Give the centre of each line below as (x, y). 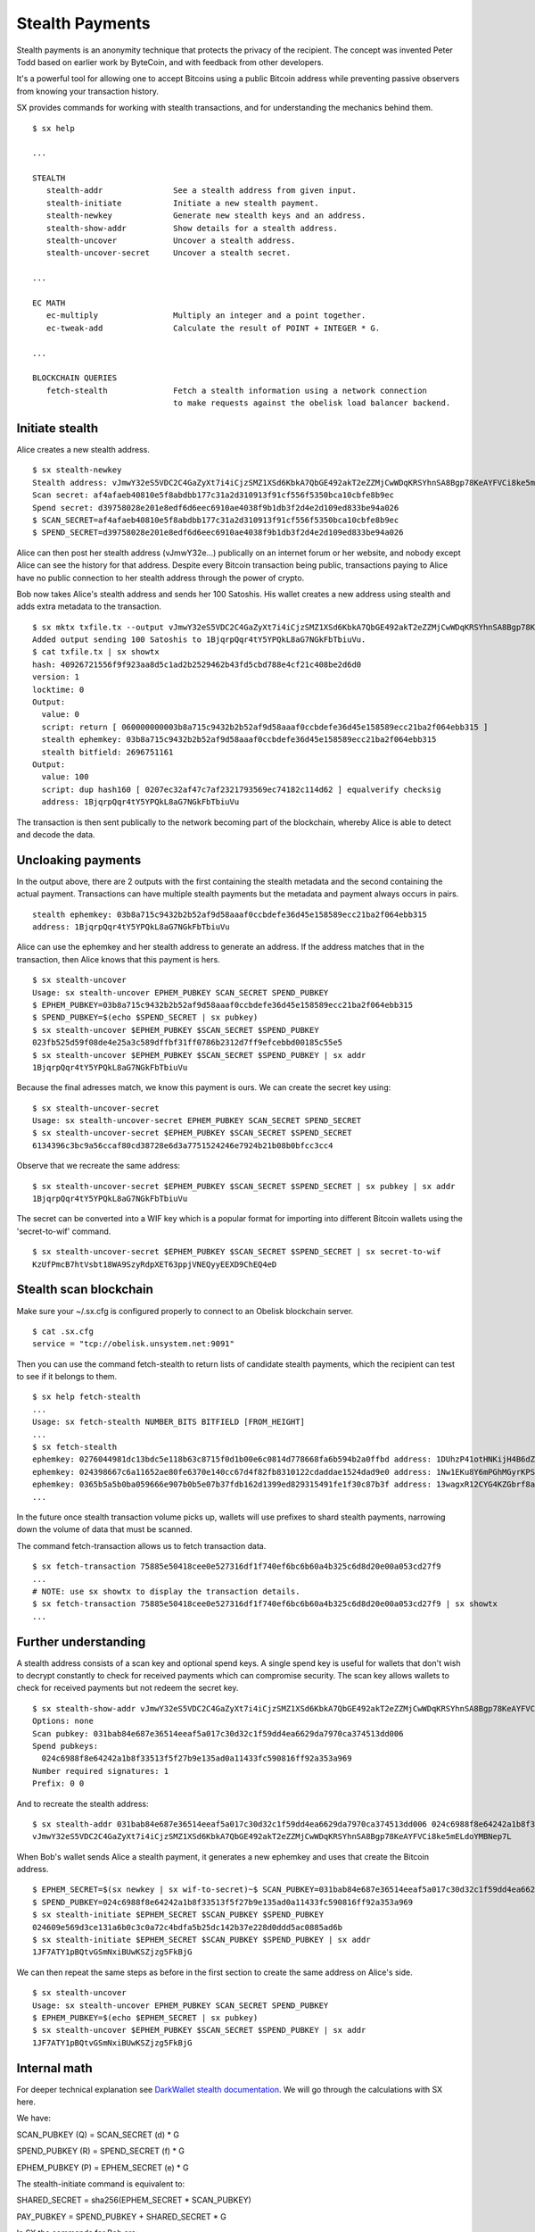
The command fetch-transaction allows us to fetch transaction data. (141, 1545)
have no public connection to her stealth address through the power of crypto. (160, 578)
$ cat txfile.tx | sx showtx (96, 652)
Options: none (63, 1721)
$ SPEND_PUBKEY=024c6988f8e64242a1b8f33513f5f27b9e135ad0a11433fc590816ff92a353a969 (223, 1902)
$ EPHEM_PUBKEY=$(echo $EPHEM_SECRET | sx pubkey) (145, 2018)
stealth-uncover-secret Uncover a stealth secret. (169, 253)
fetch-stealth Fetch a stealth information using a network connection (237, 390)
